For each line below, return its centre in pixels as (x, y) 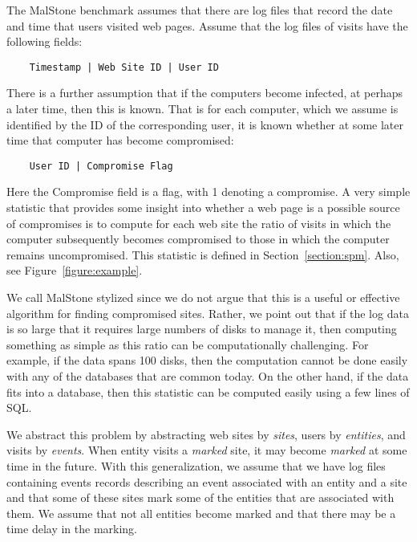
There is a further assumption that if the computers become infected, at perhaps (205, 93)
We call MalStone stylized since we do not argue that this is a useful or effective (203, 297)
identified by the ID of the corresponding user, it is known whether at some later (205, 124)
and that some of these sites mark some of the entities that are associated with (200, 497)
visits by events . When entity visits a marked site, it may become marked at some (207, 450)
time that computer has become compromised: (120, 140)
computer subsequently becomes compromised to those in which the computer (198, 239)
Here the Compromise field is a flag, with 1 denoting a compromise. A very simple (208, 192)
